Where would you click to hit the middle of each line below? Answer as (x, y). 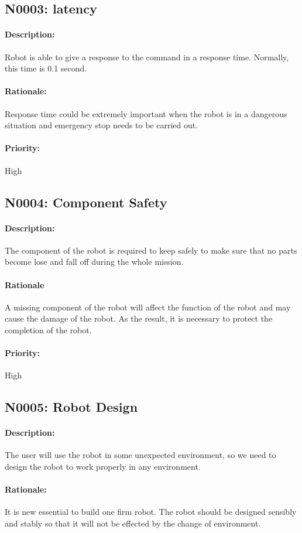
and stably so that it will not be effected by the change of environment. (133, 523)
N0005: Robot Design (71, 407)
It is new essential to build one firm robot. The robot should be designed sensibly (151, 512)
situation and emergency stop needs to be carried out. (102, 125)
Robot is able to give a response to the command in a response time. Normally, (147, 57)
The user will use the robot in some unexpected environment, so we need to (140, 455)
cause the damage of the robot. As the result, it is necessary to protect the (139, 318)
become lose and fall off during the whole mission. (94, 262)
